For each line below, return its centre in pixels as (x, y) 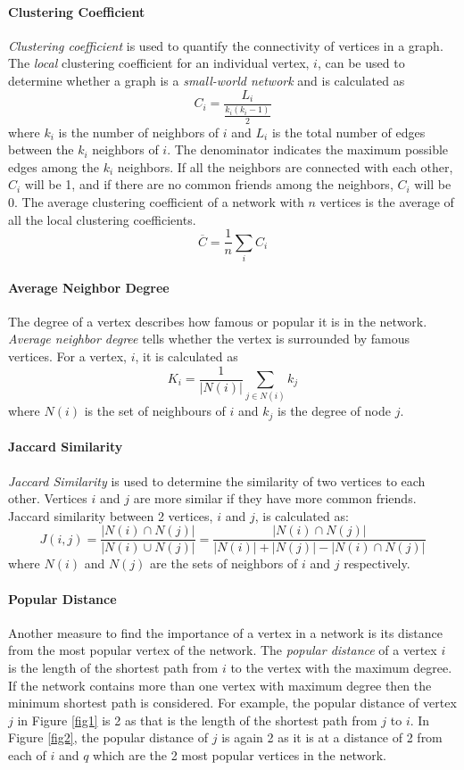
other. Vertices (48, 498)
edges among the (54, 166)
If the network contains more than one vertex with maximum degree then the (220, 685)
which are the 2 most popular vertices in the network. (240, 755)
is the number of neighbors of (139, 132)
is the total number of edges (348, 132)
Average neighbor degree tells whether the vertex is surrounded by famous (209, 339)
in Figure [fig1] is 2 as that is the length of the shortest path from (197, 720)
